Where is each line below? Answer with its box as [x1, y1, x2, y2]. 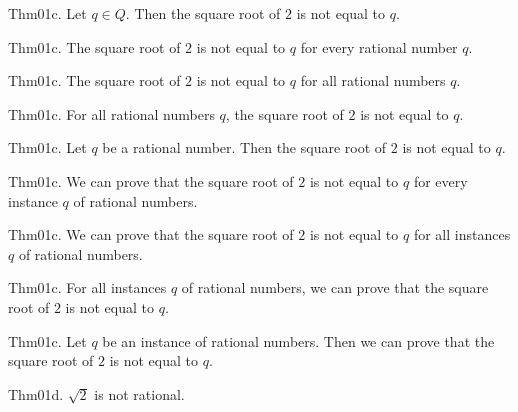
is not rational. [94, 383, 185, 404]
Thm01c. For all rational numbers [8, 103, 215, 124]
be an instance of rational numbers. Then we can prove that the [102, 330, 495, 351]
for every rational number [300, 36, 458, 57]
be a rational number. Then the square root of [102, 137, 387, 158]
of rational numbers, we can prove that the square [181, 277, 489, 298]
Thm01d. [8, 383, 64, 404]
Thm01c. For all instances [8, 277, 167, 298]
